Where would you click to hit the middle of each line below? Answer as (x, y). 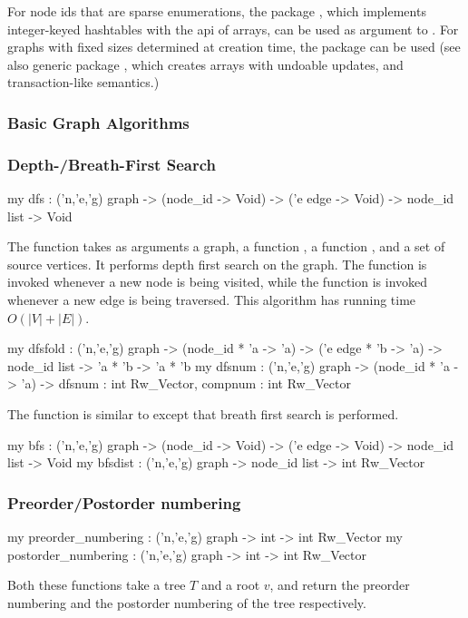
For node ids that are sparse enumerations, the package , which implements (217, 11)
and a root (230, 585)
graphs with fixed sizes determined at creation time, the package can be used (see (234, 47)
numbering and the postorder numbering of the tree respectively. (187, 602)
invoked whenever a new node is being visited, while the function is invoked (218, 282)
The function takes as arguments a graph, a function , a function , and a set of (226, 246)
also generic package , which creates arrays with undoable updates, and (205, 64)
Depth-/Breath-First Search (112, 164)
